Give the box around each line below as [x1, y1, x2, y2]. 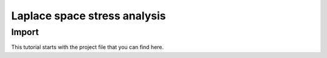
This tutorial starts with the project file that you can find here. [11, 43, 164, 51]
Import [11, 27, 39, 37]
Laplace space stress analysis [11, 9, 166, 22]
